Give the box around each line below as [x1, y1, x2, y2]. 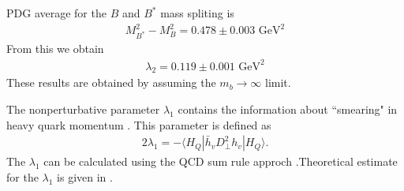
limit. [265, 74, 291, 91]
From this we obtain [6, 40, 104, 57]
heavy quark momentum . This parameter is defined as [6, 116, 271, 133]
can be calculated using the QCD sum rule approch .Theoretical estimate [43, 153, 398, 170]
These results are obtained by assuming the [6, 74, 216, 91]
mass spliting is [160, 5, 234, 21]
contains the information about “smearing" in [178, 100, 398, 117]
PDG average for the [6, 5, 107, 21]
